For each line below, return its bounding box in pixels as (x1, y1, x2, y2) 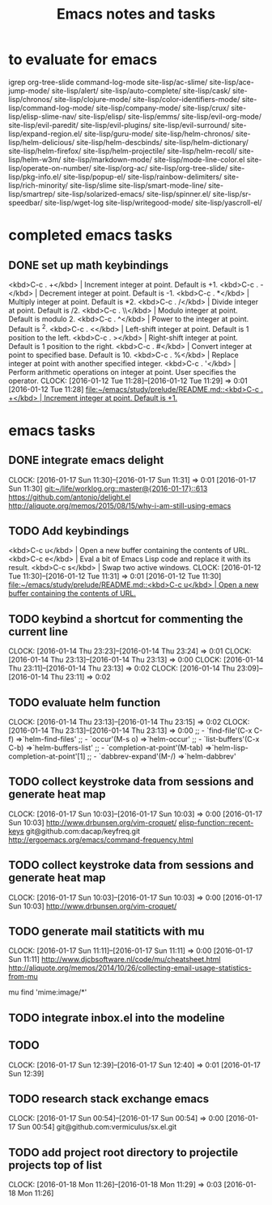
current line (8, 624, 69, 638)
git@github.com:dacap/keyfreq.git (25, 826, 140, 836)
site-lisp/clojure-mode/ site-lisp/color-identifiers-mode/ (53, 94, 240, 104)
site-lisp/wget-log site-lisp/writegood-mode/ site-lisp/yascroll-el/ (44, 198, 262, 207)
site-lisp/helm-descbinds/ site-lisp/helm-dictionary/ (76, 137, 249, 147)
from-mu (8, 972, 38, 981)
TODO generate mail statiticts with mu (8, 925, 205, 939)
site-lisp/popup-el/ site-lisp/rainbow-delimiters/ (63, 172, 223, 181)
